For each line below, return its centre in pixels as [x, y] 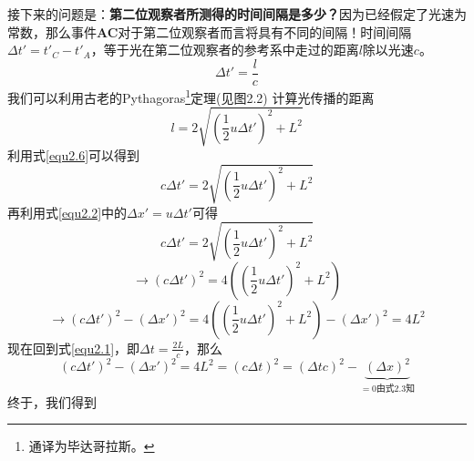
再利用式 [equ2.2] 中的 [67, 212]
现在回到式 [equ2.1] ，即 [74, 348]
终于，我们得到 [52, 401]
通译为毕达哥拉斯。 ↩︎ [92, 446]
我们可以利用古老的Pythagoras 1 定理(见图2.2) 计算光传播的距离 [191, 96]
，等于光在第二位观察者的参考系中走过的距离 [225, 50]
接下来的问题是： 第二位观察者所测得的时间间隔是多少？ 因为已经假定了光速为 [237, 14]
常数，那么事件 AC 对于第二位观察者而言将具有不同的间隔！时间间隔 [210, 31]
